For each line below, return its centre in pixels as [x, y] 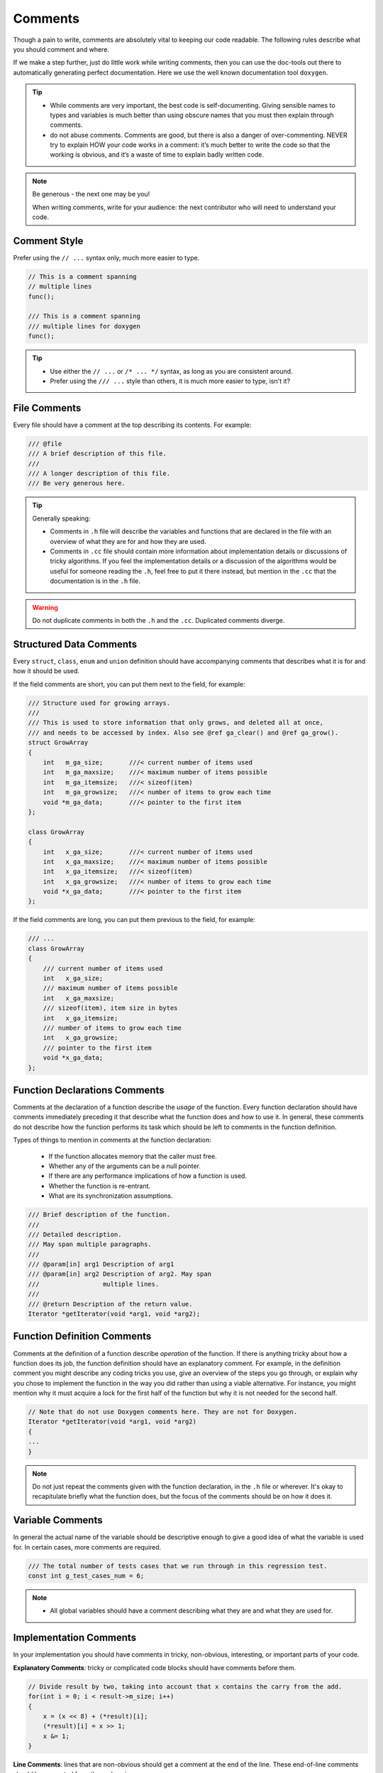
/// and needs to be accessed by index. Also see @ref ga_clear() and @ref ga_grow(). [183, 733]
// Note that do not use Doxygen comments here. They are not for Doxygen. [163, 1412]
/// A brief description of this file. [97, 454]
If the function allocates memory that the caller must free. [133, 1156]
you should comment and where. [61, 49]
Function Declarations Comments [89, 1090]
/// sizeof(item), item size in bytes [110, 1008]
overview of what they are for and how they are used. [128, 541]
